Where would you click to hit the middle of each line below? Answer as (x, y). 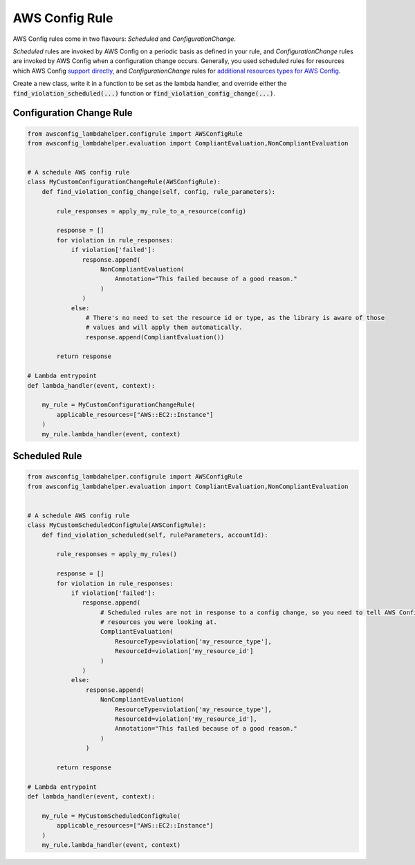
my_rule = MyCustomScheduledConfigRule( (111, 816)
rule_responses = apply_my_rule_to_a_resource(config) (151, 211)
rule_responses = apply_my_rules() (117, 554)
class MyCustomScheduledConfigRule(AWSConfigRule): (117, 525)
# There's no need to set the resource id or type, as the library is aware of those (235, 318)
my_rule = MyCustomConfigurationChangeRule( (119, 405)
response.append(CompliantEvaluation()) (155, 337)
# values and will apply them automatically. (164, 328)
